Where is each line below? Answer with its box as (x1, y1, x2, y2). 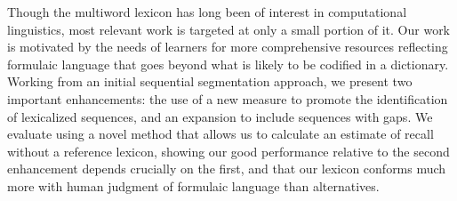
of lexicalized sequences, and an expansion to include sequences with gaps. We (7, 107, 433, 125)
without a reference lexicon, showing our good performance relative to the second (7, 141, 450, 160)
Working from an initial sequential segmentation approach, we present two (7, 72, 413, 91)
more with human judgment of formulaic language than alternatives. (7, 176, 380, 195)
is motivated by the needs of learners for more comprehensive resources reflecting (7, 37, 448, 56)
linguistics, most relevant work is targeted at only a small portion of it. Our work (7, 20, 451, 38)
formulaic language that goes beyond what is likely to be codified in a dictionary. (7, 54, 449, 73)
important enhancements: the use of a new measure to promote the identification (7, 89, 448, 108)
